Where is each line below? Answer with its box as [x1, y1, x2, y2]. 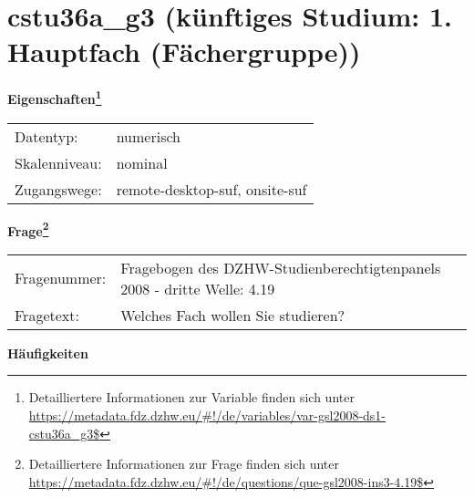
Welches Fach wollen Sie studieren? [120, 304, 345, 326]
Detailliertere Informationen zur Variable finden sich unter [28, 388, 355, 407]
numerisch [116, 125, 180, 147]
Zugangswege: [15, 178, 102, 200]
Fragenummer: [15, 267, 107, 289]
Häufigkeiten [7, 343, 88, 362]
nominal [116, 151, 168, 173]
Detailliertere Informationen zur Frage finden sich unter [28, 454, 340, 473]
